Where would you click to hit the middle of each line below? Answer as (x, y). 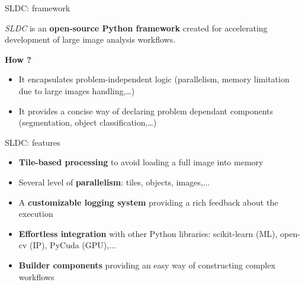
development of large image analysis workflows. (90, 39)
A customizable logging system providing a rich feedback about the (148, 202)
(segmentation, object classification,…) (88, 122)
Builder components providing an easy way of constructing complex (147, 265)
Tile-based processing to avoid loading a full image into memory (141, 162)
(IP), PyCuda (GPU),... (73, 245)
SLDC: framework (38, 8)
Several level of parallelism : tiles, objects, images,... (114, 182)
